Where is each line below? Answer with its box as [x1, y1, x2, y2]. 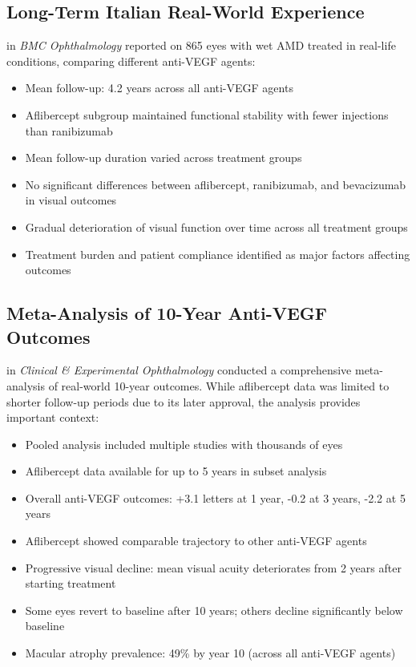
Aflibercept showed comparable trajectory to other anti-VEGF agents [25, 532, 367, 549]
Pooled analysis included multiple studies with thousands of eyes [25, 435, 343, 452]
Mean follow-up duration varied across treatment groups [25, 149, 302, 166]
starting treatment [25, 575, 116, 592]
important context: [6, 409, 99, 426]
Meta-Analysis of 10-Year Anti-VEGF [6, 301, 327, 325]
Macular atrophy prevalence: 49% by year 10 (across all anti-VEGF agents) [25, 645, 396, 661]
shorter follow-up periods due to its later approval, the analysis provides [6, 393, 361, 410]
